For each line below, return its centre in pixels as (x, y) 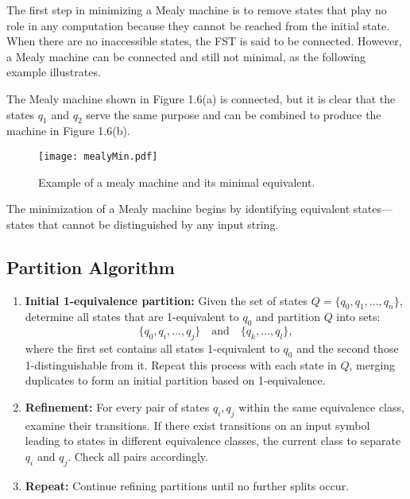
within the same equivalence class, (321, 406)
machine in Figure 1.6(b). (68, 131)
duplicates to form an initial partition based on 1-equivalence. (175, 380)
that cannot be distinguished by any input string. (158, 224)
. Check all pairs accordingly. (138, 456)
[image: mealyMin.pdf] (98, 156)
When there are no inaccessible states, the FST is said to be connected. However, (204, 41)
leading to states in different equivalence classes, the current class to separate (213, 441)
